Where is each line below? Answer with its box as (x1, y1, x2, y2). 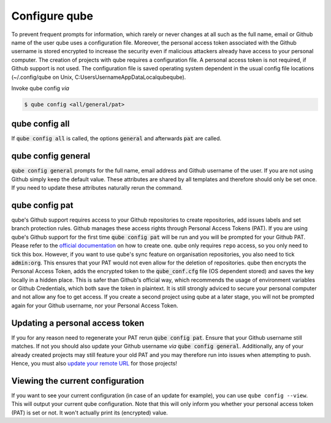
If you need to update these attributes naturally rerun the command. (11, 184, 183, 192)
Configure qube (11, 9, 93, 23)
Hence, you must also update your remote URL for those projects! (11, 359, 178, 367)
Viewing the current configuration (11, 375, 144, 386)
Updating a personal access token (11, 318, 145, 328)
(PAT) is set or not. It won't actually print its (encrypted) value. (11, 409, 168, 416)
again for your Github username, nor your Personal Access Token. (11, 302, 178, 309)
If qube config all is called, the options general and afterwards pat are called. (11, 135, 222, 142)
